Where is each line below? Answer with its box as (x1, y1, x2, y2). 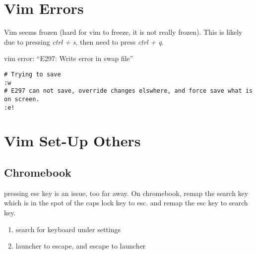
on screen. (4, 95, 40, 103)
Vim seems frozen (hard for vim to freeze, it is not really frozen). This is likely (4, 27, 243, 37)
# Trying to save (4, 70, 61, 78)
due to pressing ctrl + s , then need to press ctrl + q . (4, 36, 164, 47)
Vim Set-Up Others (4, 130, 141, 151)
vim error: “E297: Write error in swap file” (4, 53, 133, 63)
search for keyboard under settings (15, 224, 121, 234)
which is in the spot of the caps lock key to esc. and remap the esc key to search (4, 197, 248, 208)
